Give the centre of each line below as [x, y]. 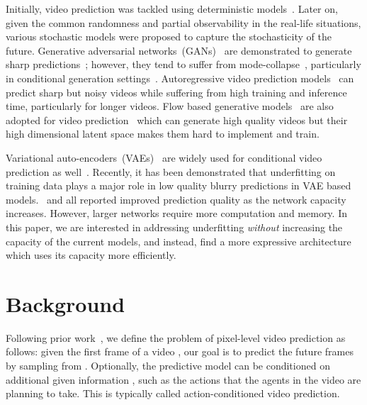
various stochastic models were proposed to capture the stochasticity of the [169, 37]
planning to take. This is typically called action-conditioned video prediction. [173, 393]
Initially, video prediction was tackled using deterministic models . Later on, [172, 9]
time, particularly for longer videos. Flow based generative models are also [170, 106]
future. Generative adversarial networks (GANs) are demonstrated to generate [179, 50]
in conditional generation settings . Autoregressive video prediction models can [180, 78]
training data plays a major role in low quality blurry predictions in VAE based [179, 185]
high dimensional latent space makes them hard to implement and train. [163, 134]
